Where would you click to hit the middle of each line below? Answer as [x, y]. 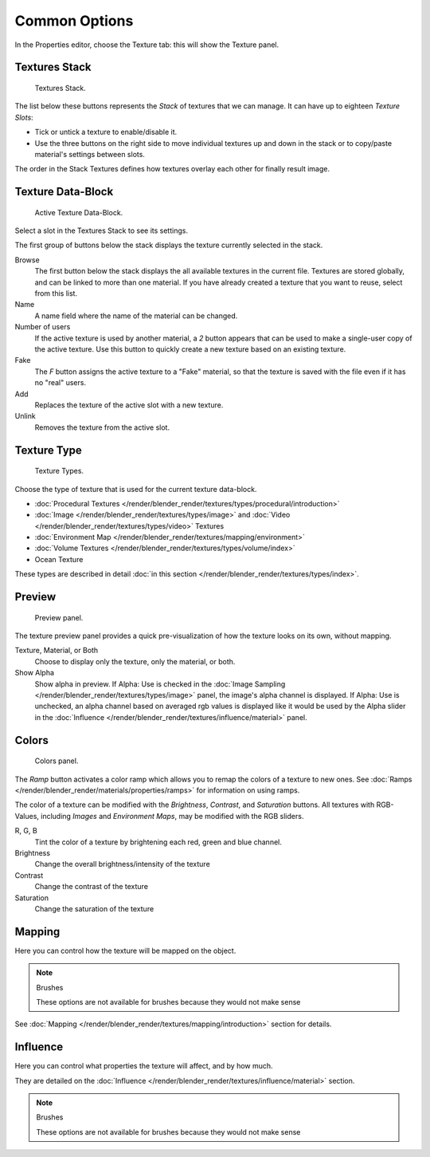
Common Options [74, 21]
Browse [27, 260]
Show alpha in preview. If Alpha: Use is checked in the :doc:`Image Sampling [160, 684]
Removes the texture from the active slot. [102, 427]
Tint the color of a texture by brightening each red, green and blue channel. [158, 842]
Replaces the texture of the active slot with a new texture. [129, 405]
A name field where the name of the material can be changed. [136, 316]
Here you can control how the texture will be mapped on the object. [125, 950]
